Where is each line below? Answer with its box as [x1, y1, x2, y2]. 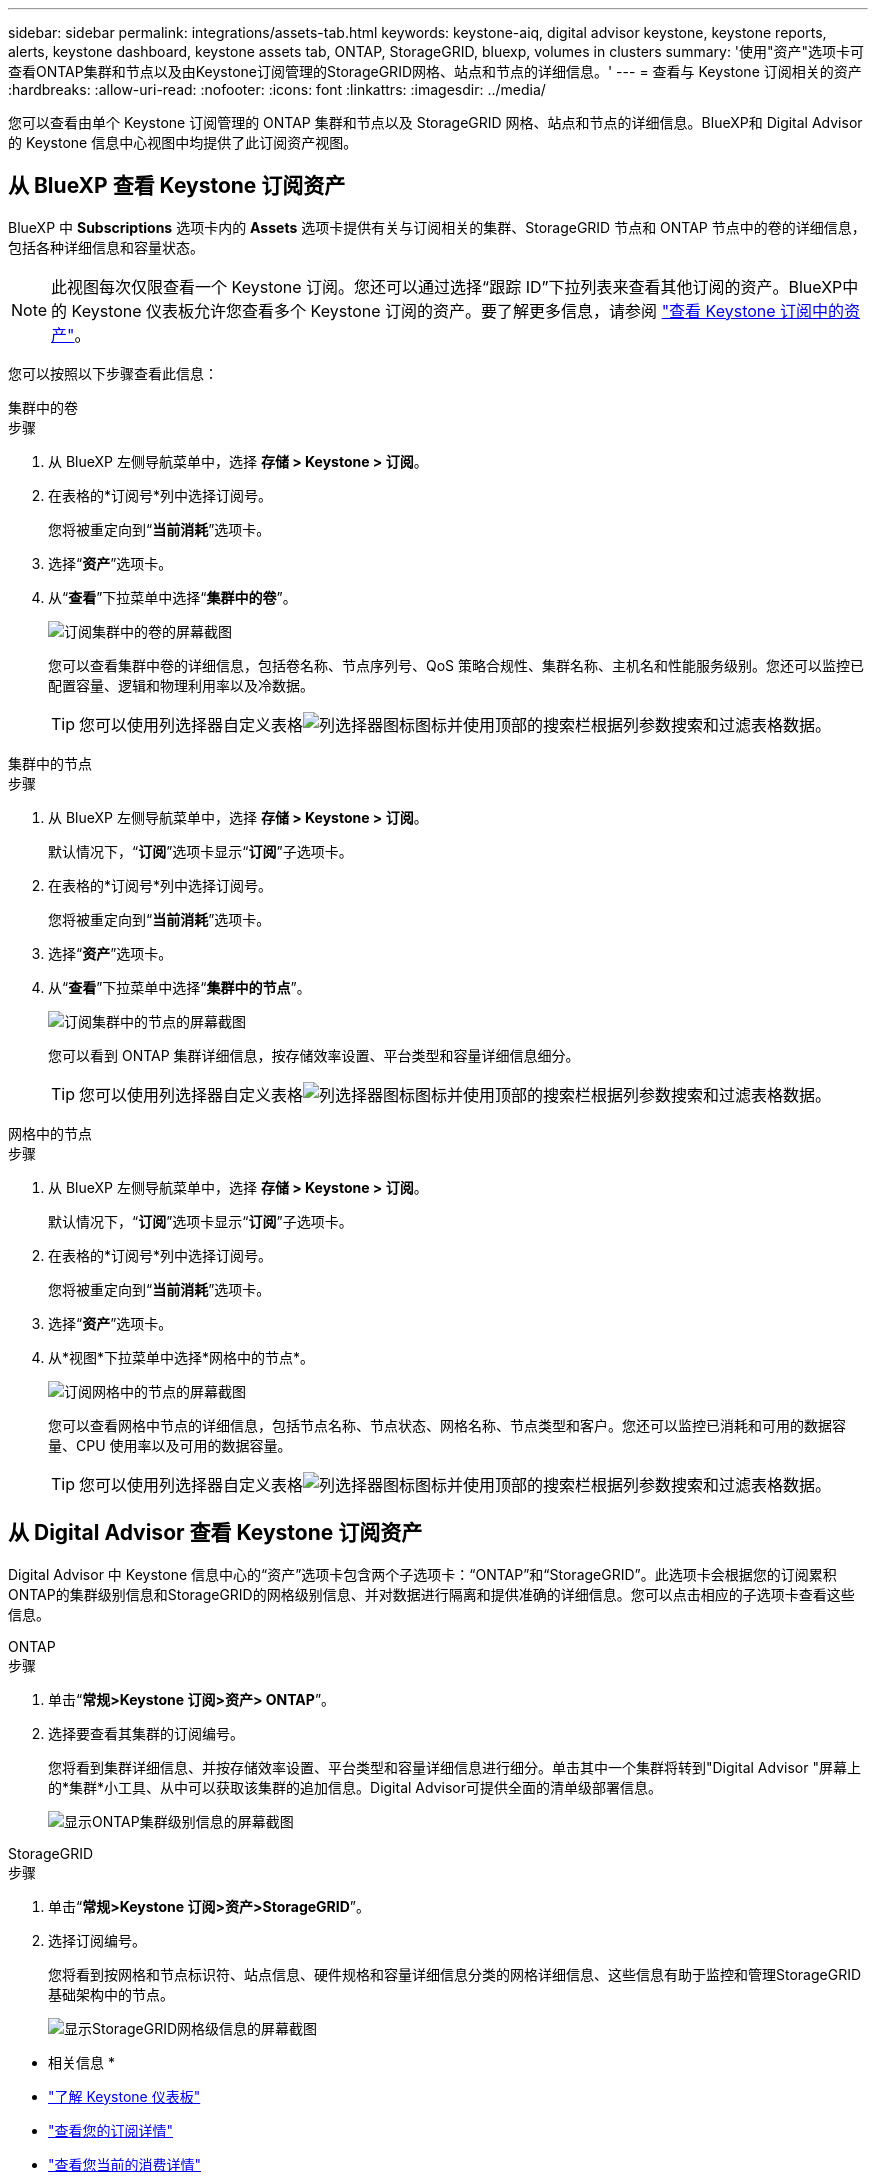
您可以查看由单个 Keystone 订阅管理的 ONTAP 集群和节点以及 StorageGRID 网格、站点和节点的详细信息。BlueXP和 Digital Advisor [8, 114, 863, 131]
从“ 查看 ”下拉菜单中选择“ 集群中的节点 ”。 [48, 978, 311, 996]
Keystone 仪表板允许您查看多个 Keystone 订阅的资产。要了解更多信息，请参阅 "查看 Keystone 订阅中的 [71, 300, 845, 321]
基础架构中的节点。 [48, 1985, 174, 2003]
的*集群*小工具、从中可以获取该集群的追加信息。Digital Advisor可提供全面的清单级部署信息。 [48, 1778, 662, 1796]
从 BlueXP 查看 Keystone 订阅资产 [8, 173, 346, 199]
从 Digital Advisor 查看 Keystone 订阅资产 [8, 1520, 423, 1546]
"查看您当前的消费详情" [48, 2155, 202, 2173]
